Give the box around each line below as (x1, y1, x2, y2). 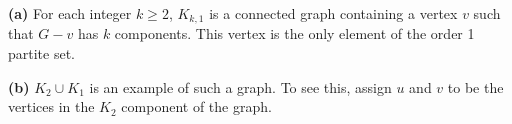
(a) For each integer (8, 3, 132, 23)
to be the (447, 76, 504, 97)
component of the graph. (121, 96, 272, 117)
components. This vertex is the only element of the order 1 (114, 23, 475, 44)
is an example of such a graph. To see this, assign (89, 76, 392, 97)
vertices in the (8, 96, 95, 117)
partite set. (8, 43, 76, 64)
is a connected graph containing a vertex (209, 3, 458, 23)
